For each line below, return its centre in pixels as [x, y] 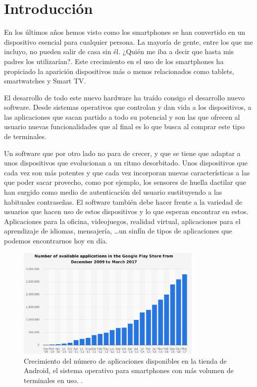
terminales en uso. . [53, 380]
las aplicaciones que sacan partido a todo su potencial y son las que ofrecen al [122, 116]
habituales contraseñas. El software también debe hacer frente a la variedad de [123, 201]
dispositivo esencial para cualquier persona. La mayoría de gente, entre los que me [128, 41]
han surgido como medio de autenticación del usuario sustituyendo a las [113, 192]
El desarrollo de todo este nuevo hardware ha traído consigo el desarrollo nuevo [125, 97]
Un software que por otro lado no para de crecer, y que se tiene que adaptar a [122, 153]
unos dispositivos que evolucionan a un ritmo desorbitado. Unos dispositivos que [126, 163]
